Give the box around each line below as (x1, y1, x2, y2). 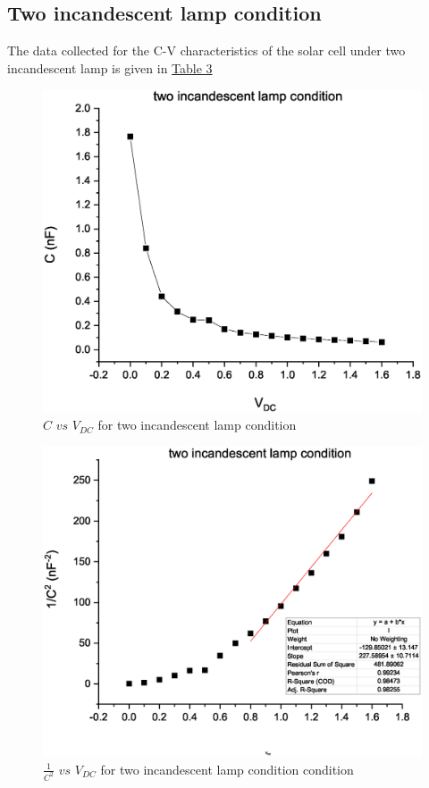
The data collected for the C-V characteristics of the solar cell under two (7, 41, 406, 60)
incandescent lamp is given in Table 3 (7, 58, 213, 77)
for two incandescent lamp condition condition (100, 759, 354, 778)
